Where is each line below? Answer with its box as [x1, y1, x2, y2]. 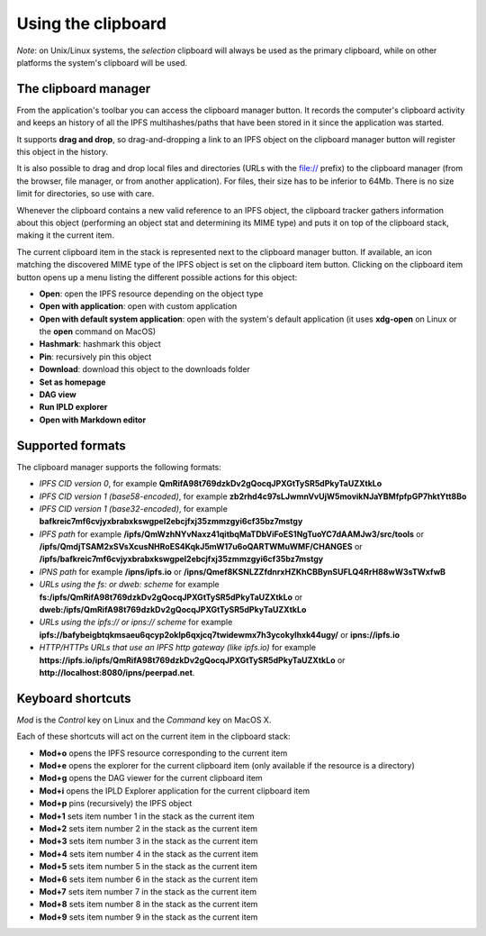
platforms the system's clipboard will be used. [16, 57, 188, 68]
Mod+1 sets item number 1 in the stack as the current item [39, 811, 256, 822]
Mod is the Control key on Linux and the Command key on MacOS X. [16, 714, 272, 725]
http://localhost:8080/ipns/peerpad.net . [39, 667, 195, 677]
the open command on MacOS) [39, 326, 157, 337]
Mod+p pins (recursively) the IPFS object [39, 798, 193, 809]
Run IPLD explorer [39, 402, 108, 413]
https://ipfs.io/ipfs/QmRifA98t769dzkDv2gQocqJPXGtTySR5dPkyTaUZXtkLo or [39, 654, 346, 666]
